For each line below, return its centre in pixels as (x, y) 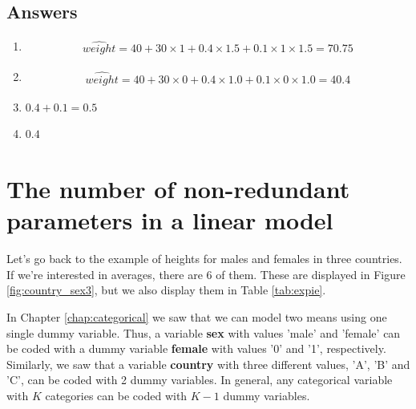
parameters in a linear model (170, 220)
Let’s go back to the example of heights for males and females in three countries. (204, 259)
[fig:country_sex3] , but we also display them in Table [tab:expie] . (166, 290)
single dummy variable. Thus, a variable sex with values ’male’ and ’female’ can (204, 332)
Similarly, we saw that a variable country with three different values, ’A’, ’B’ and (208, 364)
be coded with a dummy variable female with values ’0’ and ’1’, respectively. (196, 348)
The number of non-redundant (178, 189)
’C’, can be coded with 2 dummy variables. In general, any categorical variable (200, 380)
